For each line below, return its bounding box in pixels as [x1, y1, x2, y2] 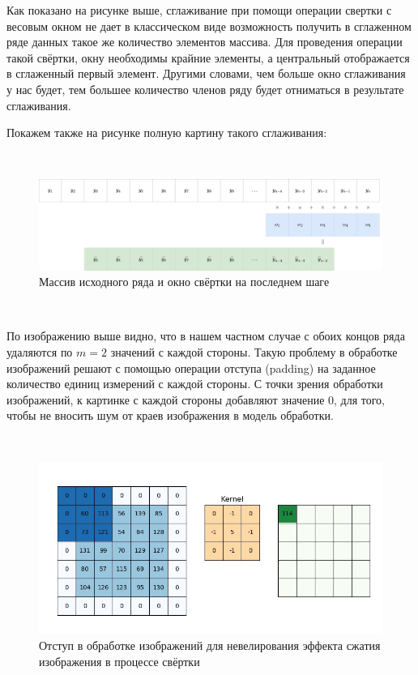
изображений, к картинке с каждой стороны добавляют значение [6, 391, 325, 408]
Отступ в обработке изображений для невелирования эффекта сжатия [39, 637, 381, 654]
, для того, [334, 391, 386, 408]
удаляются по [6, 343, 73, 360]
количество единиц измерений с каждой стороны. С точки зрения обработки [6, 375, 383, 392]
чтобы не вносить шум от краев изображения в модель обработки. [6, 407, 334, 424]
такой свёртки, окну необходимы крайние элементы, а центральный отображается [6, 49, 410, 66]
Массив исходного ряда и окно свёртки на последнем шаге [39, 273, 330, 290]
